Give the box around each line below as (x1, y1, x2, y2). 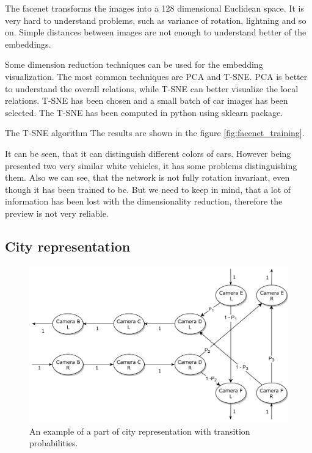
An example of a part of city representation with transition (29, 424, 250, 437)
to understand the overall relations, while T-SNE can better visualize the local (5, 82, 299, 95)
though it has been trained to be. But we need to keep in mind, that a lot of (5, 183, 291, 195)
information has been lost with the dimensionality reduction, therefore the (5, 195, 283, 208)
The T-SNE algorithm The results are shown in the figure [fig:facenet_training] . (5, 126, 305, 139)
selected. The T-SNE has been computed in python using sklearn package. (5, 106, 283, 118)
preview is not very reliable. (5, 206, 109, 219)
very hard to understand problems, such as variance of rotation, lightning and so (5, 13, 307, 26)
